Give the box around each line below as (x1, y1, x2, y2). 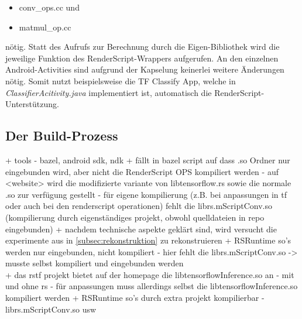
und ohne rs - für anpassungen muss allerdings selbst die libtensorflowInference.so (5, 280, 298, 292)
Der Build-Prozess (5, 126, 118, 145)
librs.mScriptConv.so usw (5, 303, 97, 315)
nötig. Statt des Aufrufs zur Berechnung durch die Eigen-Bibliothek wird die (5, 40, 280, 53)
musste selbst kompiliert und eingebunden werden (5, 257, 184, 269)
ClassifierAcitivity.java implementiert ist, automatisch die (5, 86, 212, 98)
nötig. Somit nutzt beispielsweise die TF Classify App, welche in (5, 74, 236, 87)
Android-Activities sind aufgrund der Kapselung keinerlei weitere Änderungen (5, 63, 284, 76)
